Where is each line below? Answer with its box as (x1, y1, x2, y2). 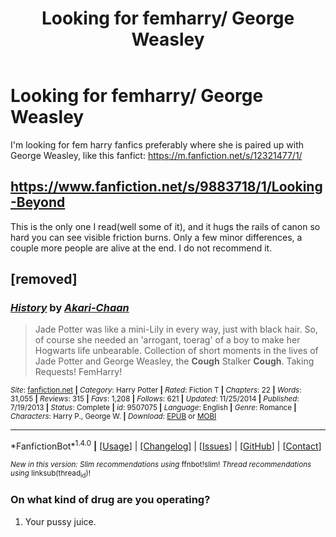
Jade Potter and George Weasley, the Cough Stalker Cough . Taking (34, 355, 315, 367)
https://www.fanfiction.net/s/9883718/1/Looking (10, 178, 323, 196)
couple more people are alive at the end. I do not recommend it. (10, 242, 273, 254)
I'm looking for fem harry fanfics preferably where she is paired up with (10, 138, 304, 151)
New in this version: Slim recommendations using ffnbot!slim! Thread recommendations (10, 460, 312, 470)
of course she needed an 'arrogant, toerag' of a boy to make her (34, 334, 301, 346)
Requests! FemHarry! (34, 366, 123, 378)
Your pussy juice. (24, 515, 97, 527)
